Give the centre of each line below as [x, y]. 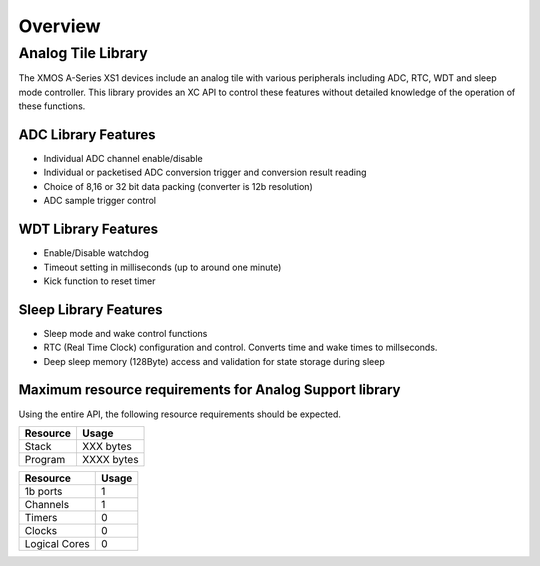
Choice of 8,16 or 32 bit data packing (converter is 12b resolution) [178, 186]
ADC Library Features [87, 134]
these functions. [52, 106]
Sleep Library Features [91, 309]
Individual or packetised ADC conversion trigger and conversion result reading [205, 172]
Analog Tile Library [83, 53]
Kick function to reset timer [99, 281]
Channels [47, 504]
